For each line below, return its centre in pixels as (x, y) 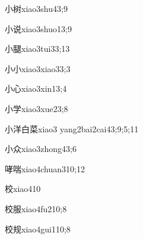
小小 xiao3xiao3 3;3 (38, 68)
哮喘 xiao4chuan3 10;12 (45, 168)
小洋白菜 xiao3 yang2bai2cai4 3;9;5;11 (72, 128)
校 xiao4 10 (23, 189)
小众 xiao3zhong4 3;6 (41, 149)
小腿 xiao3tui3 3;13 (37, 49)
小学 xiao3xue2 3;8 (36, 108)
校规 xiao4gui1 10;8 (38, 229)
